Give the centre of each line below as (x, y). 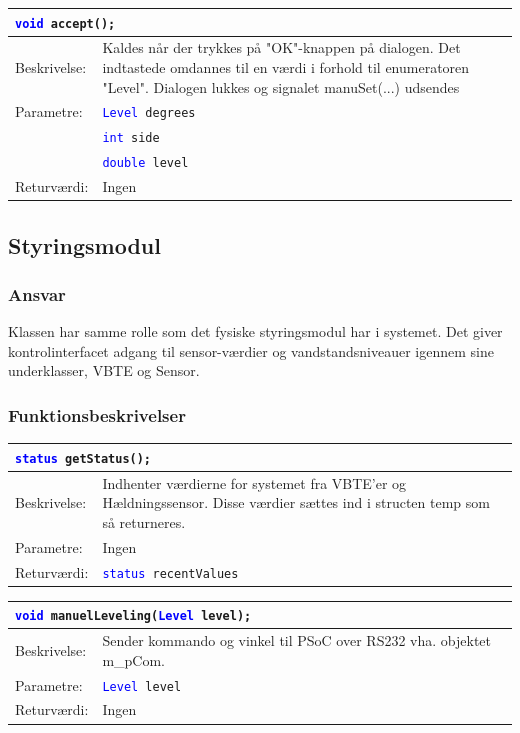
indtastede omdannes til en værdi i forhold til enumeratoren (286, 67)
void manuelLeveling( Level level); (133, 616)
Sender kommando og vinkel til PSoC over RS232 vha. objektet (297, 640)
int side (131, 138)
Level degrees (149, 113)
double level (145, 163)
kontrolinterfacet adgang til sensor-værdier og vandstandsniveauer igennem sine (251, 350)
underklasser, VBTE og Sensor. (104, 370)
